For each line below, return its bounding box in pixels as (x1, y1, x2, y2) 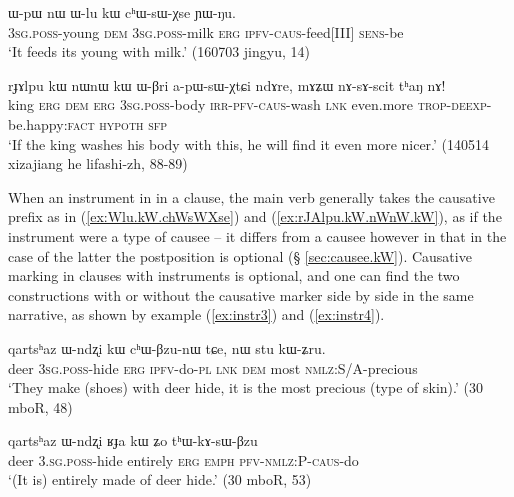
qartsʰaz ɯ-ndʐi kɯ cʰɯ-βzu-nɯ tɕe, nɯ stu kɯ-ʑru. (8, 337, 326, 358)
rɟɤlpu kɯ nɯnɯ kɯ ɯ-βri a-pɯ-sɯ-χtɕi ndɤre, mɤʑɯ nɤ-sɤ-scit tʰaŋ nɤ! (8, 74, 446, 95)
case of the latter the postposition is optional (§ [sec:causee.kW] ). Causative (8, 245, 472, 266)
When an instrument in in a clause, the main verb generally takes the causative (8, 186, 495, 207)
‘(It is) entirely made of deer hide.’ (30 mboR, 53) (8, 469, 312, 490)
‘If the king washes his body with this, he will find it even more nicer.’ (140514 (8, 133, 490, 154)
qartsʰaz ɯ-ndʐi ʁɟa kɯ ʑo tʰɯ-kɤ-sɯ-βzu (8, 430, 258, 451)
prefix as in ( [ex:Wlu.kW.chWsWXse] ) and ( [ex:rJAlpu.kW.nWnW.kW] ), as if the (8, 206, 502, 227)
